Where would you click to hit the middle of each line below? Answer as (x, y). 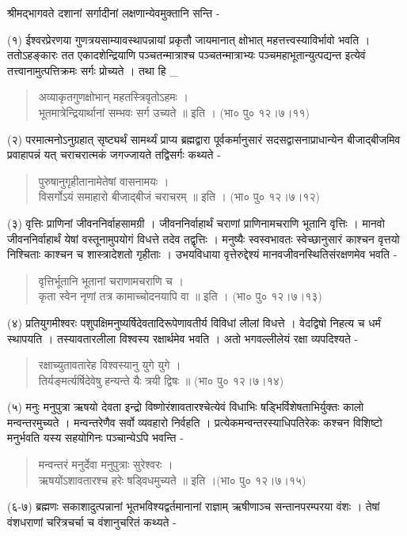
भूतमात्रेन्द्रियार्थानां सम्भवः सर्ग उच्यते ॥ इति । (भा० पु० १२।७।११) (174, 112)
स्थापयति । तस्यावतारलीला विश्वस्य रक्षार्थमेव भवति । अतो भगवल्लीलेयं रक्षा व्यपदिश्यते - (183, 338)
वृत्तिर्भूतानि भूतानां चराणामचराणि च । (111, 280)
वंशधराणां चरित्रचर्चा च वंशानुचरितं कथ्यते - (92, 521)
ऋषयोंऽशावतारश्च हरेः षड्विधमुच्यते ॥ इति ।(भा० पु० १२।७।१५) (172, 479)
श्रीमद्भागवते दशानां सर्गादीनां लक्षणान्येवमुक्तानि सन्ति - (114, 13)
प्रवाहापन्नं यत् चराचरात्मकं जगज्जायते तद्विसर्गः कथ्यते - (114, 155)
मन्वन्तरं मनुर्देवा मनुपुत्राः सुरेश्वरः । (106, 464)
